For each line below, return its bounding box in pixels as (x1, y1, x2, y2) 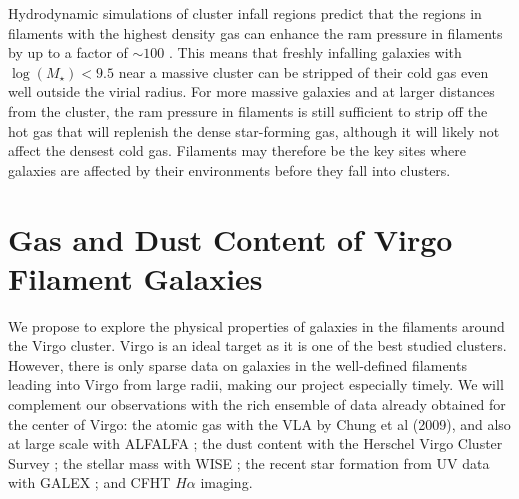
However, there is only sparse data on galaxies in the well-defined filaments (8, 354, 467, 375)
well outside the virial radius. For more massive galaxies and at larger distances (8, 81, 495, 102)
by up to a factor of (8, 42, 128, 63)
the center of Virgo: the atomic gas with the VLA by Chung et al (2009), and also (8, 413, 511, 434)
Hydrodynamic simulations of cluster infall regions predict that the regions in (8, 3, 482, 23)
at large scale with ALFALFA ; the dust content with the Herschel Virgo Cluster (8, 433, 503, 454)
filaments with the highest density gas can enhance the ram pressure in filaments (8, 22, 503, 43)
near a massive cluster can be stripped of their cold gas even (118, 61, 489, 82)
